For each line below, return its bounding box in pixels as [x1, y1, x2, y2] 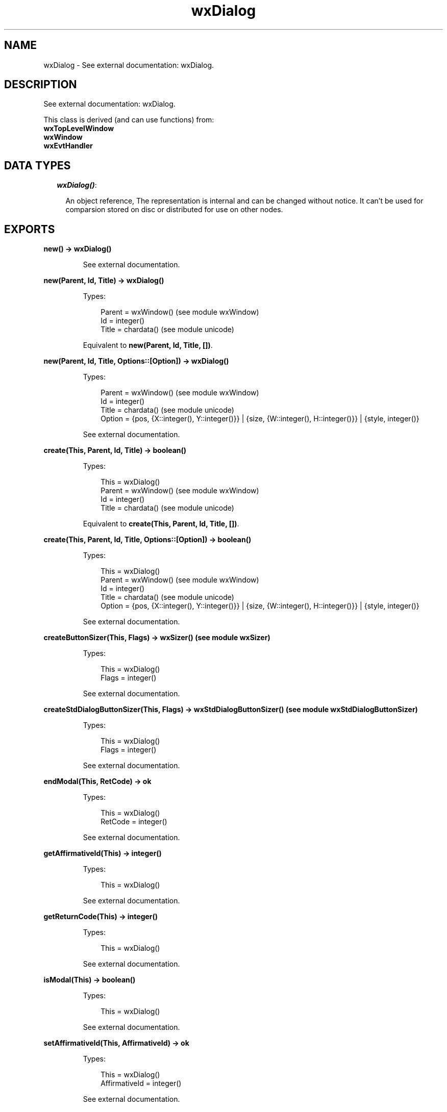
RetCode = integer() [101, 817, 167, 826]
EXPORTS [4, 222, 55, 236]
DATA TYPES [4, 159, 71, 172]
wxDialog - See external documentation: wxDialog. [43, 60, 214, 69]
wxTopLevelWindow [43, 124, 114, 133]
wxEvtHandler [43, 141, 93, 150]
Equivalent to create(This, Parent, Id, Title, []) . [83, 519, 239, 528]
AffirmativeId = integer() [101, 1079, 182, 1088]
